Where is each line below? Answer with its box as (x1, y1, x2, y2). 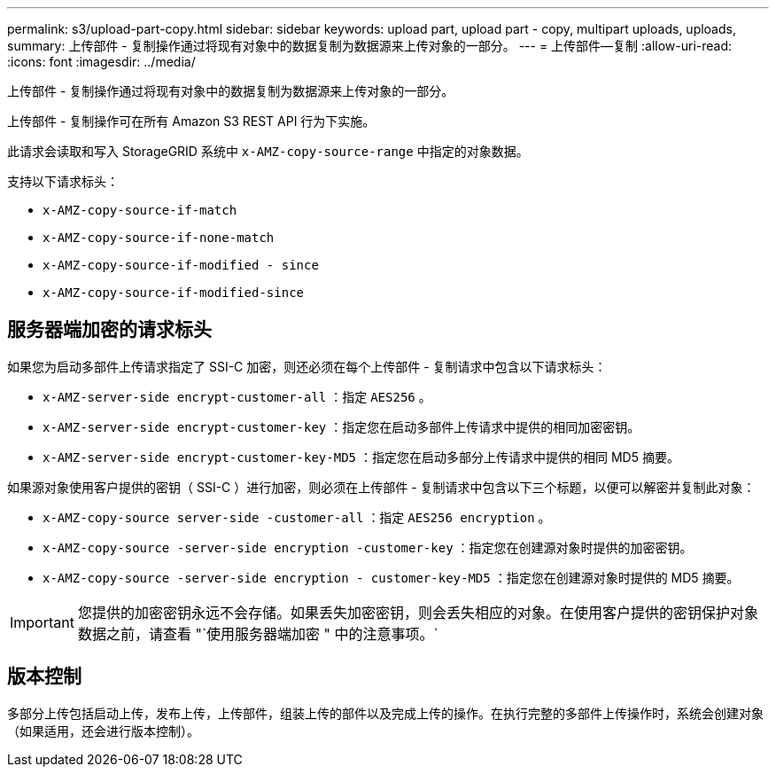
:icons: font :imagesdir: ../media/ (7, 54, 196, 69)
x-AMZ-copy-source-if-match (43, 203, 237, 217)
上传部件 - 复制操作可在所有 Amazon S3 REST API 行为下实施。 (7, 113, 376, 129)
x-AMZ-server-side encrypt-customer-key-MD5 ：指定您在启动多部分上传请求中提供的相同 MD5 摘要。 (43, 449, 679, 465)
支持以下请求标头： (7, 174, 119, 189)
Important (10, 613, 74, 631)
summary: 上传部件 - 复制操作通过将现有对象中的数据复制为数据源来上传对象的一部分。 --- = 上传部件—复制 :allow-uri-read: (7, 38, 733, 53)
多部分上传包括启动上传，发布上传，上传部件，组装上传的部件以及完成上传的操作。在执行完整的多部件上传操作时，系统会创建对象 (7, 705, 764, 721)
